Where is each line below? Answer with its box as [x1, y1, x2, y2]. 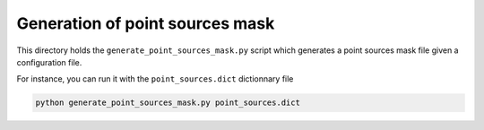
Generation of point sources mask [16, 13, 275, 33]
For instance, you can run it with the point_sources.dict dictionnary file [16, 74, 294, 84]
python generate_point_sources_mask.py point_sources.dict [35, 98, 300, 108]
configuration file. [16, 56, 82, 67]
